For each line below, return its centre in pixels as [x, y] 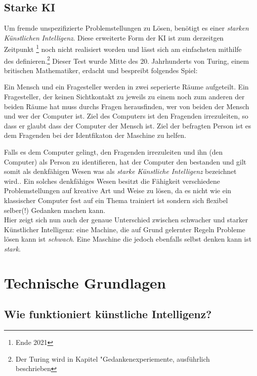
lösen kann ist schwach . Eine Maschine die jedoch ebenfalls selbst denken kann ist [128, 239]
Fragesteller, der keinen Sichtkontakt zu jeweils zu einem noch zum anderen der [124, 97]
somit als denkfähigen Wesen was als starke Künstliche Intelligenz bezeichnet [120, 171]
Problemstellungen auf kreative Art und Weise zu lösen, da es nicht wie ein [118, 190]
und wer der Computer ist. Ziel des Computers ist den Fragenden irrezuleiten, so [126, 116]
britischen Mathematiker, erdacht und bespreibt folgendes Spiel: [101, 70]
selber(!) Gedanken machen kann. [55, 210]
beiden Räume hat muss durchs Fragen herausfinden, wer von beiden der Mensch [127, 106]
